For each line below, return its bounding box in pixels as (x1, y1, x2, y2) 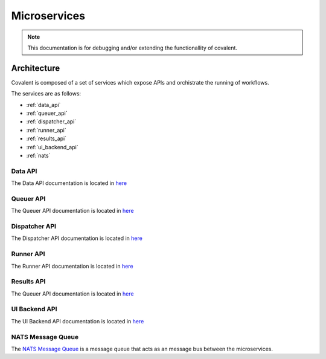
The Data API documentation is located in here (11, 179, 127, 187)
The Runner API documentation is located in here (11, 262, 133, 270)
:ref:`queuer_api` (26, 109, 68, 117)
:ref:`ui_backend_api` (26, 143, 78, 150)
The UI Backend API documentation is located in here (11, 317, 144, 325)
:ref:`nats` (26, 152, 51, 159)
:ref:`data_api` (26, 101, 61, 108)
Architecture (11, 63, 60, 73)
